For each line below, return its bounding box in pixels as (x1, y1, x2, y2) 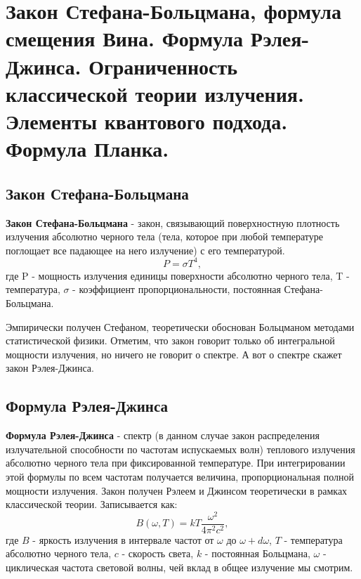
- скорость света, (122, 546, 194, 561)
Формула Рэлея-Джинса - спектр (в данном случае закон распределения (6, 428, 320, 443)
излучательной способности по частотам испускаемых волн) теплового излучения (6, 441, 355, 456)
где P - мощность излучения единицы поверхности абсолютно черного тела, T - (6, 268, 350, 282)
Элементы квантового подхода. (6, 106, 288, 135)
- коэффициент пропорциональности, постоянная (72, 282, 281, 297)
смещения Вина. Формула (6, 24, 244, 53)
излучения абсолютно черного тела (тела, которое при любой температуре (6, 229, 323, 244)
